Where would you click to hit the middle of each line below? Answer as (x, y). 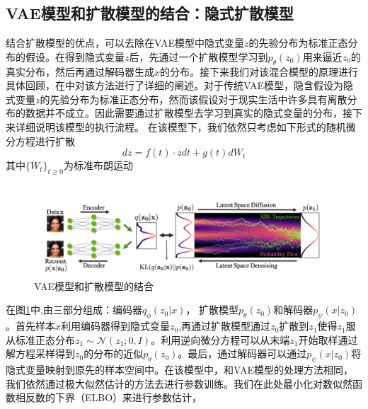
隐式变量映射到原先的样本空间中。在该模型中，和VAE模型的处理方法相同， (179, 370)
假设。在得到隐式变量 (75, 56)
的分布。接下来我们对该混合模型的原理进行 (259, 71)
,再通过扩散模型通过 (225, 326)
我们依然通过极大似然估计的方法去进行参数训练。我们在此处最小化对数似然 (179, 383)
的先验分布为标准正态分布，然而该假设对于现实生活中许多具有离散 (194, 99)
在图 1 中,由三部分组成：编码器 (74, 310)
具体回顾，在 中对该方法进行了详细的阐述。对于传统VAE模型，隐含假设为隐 (179, 85)
